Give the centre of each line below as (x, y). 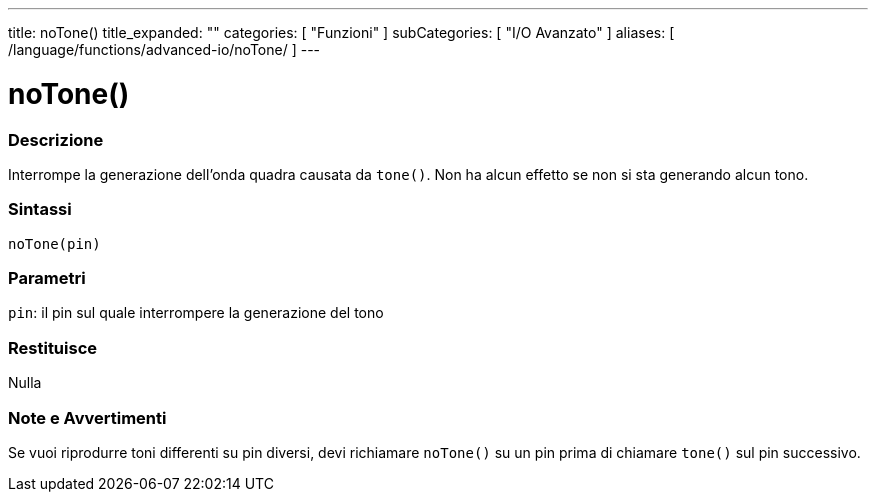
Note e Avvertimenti (87, 417)
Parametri (47, 278)
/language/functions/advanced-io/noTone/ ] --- (164, 49)
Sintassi (40, 209)
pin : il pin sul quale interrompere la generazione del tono (196, 313)
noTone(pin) (54, 243)
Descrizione (56, 139)
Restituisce (53, 347)
